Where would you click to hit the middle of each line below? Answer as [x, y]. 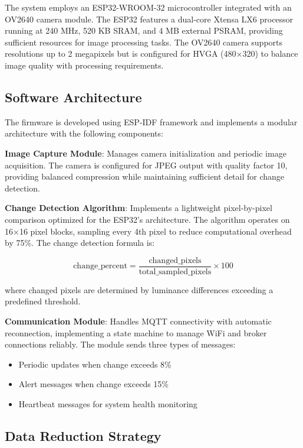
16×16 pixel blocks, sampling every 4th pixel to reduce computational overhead [148, 231]
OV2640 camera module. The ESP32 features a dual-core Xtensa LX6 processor [149, 19]
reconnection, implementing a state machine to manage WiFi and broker [136, 332]
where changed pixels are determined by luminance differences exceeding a [139, 289]
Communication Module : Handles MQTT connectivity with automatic [138, 321]
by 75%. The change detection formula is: [80, 243]
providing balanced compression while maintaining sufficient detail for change [145, 176]
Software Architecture [73, 97]
